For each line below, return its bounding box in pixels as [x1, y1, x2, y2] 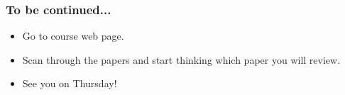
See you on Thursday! [22, 76, 117, 91]
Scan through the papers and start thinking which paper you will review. [22, 52, 341, 67]
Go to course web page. [22, 28, 124, 43]
